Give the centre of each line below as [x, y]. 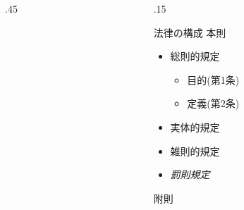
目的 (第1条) [213, 79]
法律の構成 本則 [190, 32]
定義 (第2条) [213, 103]
